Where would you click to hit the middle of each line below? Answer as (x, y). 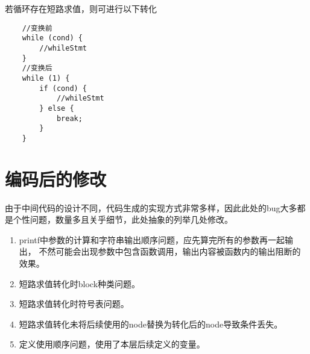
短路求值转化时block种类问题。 (80, 283)
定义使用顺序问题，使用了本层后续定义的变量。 (112, 344)
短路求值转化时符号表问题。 (74, 304)
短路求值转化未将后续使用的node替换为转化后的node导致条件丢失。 (151, 324)
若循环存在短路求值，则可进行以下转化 (81, 8)
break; (69, 118)
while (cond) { (52, 38)
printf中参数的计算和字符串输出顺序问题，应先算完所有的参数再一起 (152, 239)
